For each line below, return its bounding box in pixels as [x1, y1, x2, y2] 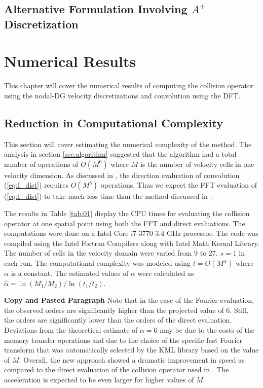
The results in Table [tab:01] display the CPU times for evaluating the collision [4, 208, 250, 219]
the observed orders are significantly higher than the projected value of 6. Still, [4, 304, 249, 315]
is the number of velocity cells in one [140, 158, 254, 169]
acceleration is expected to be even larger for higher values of [4, 374, 194, 384]
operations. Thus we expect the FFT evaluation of [100, 180, 257, 190]
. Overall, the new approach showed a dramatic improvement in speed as [19, 354, 245, 365]
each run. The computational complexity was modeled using [4, 258, 191, 268]
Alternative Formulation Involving [4, 1, 187, 17]
